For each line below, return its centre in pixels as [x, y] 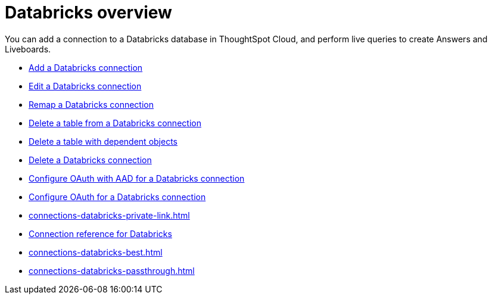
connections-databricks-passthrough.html [112, 270]
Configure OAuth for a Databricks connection [117, 197]
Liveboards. [28, 49]
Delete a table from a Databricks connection [115, 123]
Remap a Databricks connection [91, 104]
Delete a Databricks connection [90, 160]
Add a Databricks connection [86, 67]
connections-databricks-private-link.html [109, 215]
